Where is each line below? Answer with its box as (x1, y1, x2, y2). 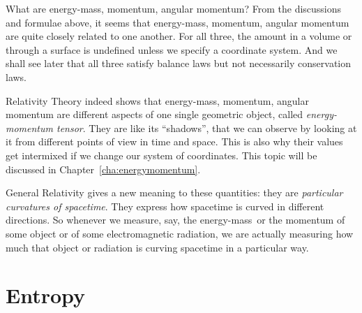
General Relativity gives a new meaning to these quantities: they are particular (6, 185, 343, 200)
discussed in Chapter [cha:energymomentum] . (6, 161, 201, 176)
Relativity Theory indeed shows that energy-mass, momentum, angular (6, 93, 309, 108)
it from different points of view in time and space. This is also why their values (6, 134, 343, 149)
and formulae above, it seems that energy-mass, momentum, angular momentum (6, 15, 349, 29)
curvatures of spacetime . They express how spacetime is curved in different (6, 198, 324, 213)
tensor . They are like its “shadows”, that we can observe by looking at (56, 120, 357, 135)
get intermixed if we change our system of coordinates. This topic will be (6, 147, 317, 162)
